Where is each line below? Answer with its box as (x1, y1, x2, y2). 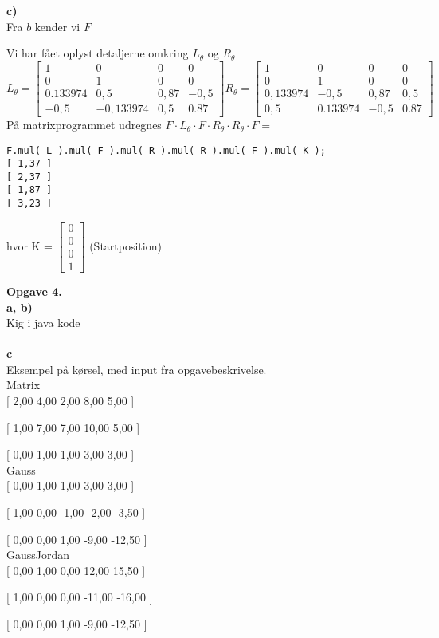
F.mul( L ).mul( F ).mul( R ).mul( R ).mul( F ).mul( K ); (6, 144, 326, 156)
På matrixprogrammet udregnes (6, 116, 162, 132)
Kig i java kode (6, 314, 80, 331)
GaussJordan (6, 546, 70, 563)
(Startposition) (89, 237, 162, 254)
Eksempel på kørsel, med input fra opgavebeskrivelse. (6, 360, 267, 377)
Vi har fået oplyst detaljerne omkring (6, 45, 189, 61)
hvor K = (6, 237, 53, 254)
